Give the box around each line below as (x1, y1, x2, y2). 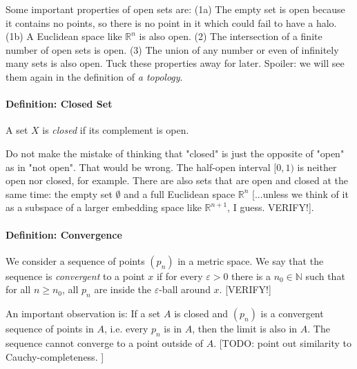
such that (305, 268, 345, 283)
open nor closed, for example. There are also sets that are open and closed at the (6, 173, 348, 188)
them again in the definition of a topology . (6, 69, 183, 83)
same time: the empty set (6, 186, 113, 201)
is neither (297, 159, 337, 174)
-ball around (159, 282, 211, 297)
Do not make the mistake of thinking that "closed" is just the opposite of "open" (6, 146, 345, 160)
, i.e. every (104, 321, 148, 336)
